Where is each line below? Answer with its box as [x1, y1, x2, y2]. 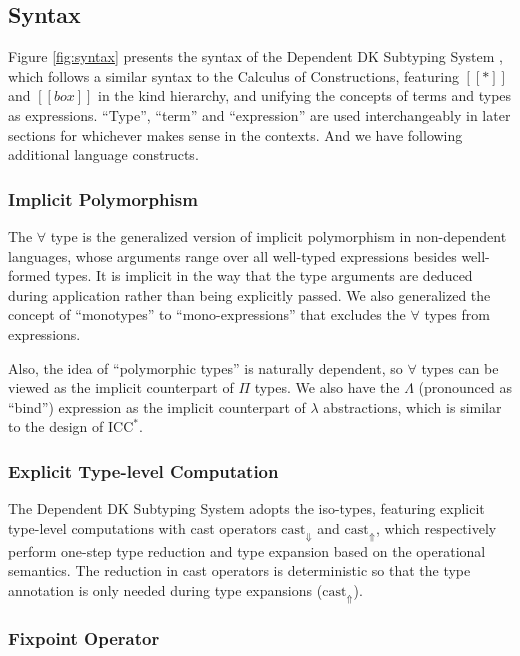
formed [8, 265, 51, 286]
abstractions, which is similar [323, 396, 502, 417]
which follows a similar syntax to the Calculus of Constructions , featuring [8, 65, 459, 86]
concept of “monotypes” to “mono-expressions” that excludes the [8, 304, 406, 325]
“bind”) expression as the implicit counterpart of [8, 396, 306, 417]
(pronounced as [418, 377, 513, 398]
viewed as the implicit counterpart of [8, 377, 234, 398]
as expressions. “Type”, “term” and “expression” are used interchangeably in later [8, 104, 511, 125]
